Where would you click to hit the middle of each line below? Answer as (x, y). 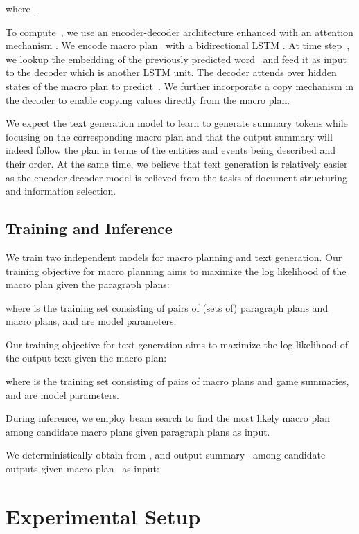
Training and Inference (89, 228)
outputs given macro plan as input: (82, 469)
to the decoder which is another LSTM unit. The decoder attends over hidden (171, 72)
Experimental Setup (103, 516)
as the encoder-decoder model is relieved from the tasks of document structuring (176, 177)
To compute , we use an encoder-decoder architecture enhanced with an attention (179, 32)
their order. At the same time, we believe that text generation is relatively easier (177, 163)
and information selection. (61, 191)
